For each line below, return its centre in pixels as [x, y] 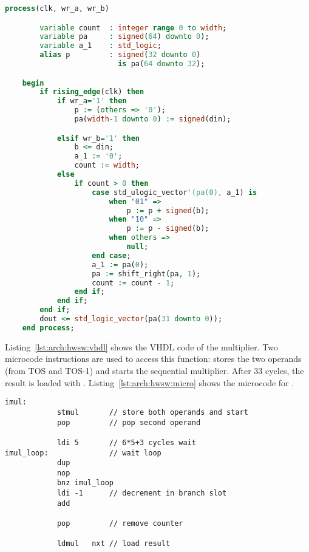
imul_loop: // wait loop [83, 453]
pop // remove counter [120, 524]
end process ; [48, 328]
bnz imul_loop [85, 483]
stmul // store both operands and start [152, 412]
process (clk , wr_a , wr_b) [57, 9]
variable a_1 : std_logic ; [100, 46]
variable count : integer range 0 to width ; [133, 28]
